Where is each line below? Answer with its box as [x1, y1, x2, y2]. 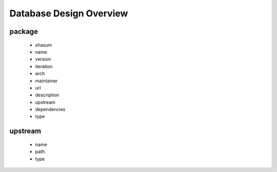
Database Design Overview [9, 8, 128, 19]
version [35, 56, 51, 62]
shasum [35, 41, 52, 48]
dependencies [35, 106, 66, 113]
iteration [35, 63, 53, 69]
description [35, 92, 60, 98]
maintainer [35, 77, 58, 84]
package [9, 27, 38, 36]
